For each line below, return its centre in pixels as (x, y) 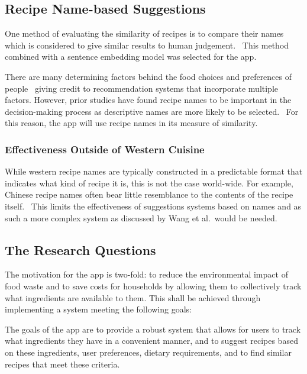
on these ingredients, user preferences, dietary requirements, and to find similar (148, 352)
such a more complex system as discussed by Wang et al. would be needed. (141, 217)
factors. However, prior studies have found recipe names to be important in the (148, 100)
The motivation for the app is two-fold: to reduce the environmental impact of (146, 274)
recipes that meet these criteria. (62, 364)
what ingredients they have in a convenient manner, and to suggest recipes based (151, 341)
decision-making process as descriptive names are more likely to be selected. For (152, 111)
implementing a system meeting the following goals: (98, 309)
